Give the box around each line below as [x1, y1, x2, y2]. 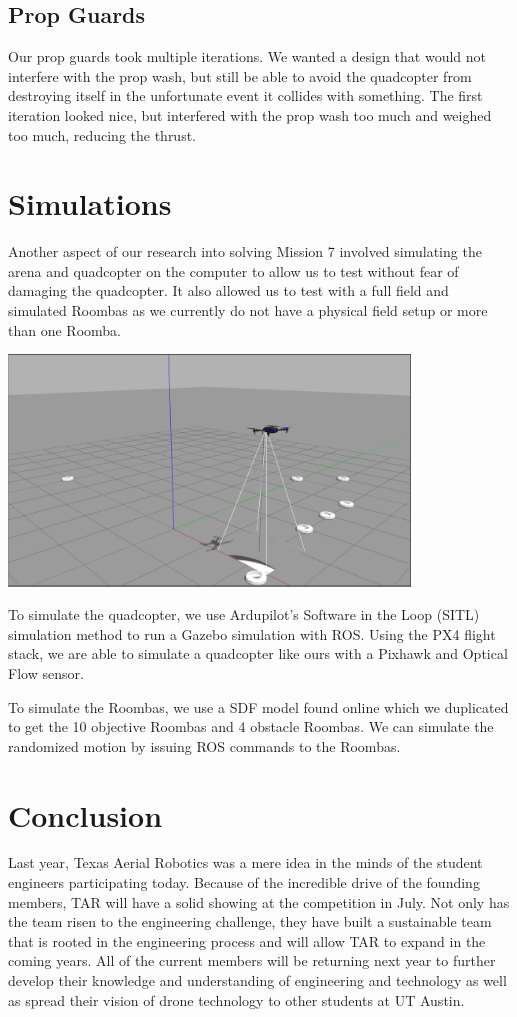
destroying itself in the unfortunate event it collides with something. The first [8, 85, 483, 106]
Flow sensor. [8, 662, 84, 683]
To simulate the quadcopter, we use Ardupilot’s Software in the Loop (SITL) [8, 604, 480, 625]
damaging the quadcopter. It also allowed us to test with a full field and [8, 280, 449, 301]
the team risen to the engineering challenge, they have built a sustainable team [8, 911, 492, 932]
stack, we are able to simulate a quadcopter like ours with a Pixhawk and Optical [8, 643, 508, 664]
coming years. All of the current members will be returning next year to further [8, 950, 496, 971]
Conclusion [8, 794, 163, 835]
